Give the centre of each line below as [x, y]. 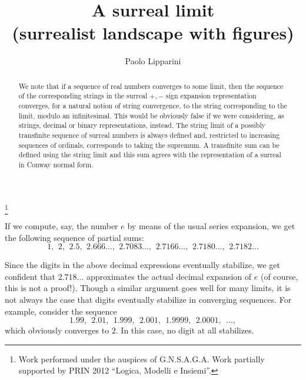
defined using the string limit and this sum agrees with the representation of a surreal [150, 155]
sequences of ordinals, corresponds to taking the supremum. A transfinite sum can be [149, 145]
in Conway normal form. [56, 164]
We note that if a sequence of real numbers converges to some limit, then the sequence [151, 86]
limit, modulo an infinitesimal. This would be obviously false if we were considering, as [151, 115]
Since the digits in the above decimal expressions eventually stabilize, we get [142, 265]
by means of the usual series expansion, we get [211, 225]
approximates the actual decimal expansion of [169, 276]
